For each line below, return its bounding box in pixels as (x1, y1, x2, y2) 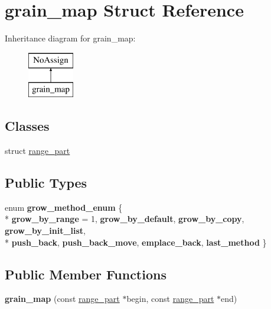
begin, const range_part (126, 292, 214, 305)
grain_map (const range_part (5, 292, 120, 305)
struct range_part (5, 144, 70, 157)
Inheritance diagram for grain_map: (5, 32, 136, 44)
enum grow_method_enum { (5, 201, 123, 213)
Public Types (5, 173, 87, 192)
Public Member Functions (5, 265, 166, 283)
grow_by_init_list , (5, 224, 86, 237)
